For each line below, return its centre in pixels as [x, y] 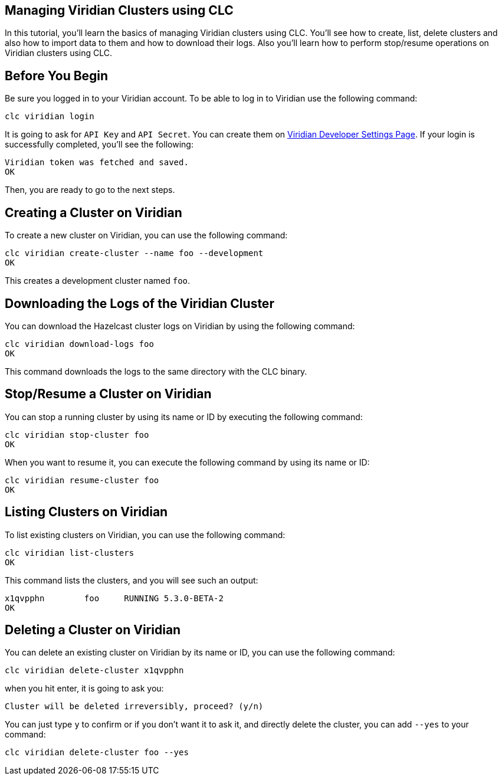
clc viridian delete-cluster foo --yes [97, 753]
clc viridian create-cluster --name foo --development [134, 253]
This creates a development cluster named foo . [98, 281]
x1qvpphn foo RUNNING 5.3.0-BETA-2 [114, 598]
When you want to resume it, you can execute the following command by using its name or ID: [187, 462]
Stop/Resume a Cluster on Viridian [108, 394]
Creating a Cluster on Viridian [93, 212]
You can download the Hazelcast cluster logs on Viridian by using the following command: [180, 326]
